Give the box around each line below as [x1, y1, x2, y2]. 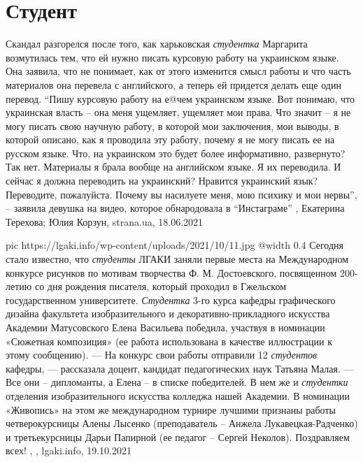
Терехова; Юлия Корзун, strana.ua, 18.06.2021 [6, 214, 204, 229]
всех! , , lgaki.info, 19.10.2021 [6, 443, 131, 458]
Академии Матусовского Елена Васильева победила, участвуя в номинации [6, 320, 325, 334]
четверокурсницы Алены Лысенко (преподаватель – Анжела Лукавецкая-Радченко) [6, 416, 358, 431]
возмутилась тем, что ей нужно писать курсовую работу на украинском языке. [6, 50, 339, 64]
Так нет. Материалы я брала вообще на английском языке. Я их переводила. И [6, 159, 341, 174]
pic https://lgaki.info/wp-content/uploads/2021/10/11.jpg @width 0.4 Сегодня [6, 238, 343, 252]
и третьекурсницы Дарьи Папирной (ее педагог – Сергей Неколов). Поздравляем [6, 429, 350, 444]
